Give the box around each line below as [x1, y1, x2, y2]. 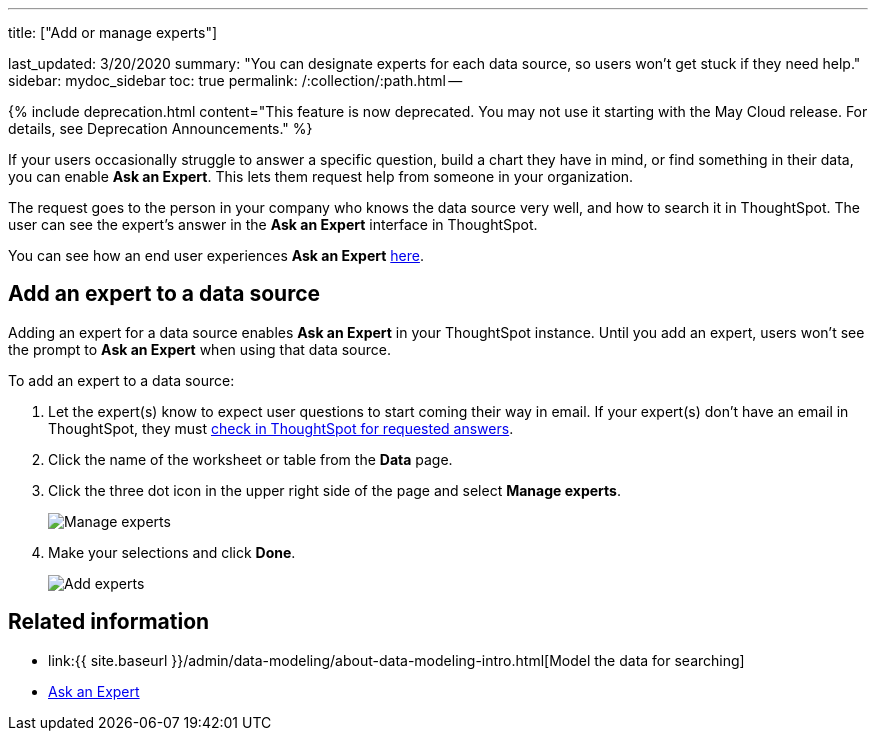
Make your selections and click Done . [48, 543, 296, 561]
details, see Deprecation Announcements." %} [8, 120, 313, 137]
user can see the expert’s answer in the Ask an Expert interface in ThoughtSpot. [8, 216, 538, 233]
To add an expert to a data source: [8, 371, 235, 389]
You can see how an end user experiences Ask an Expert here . [8, 247, 424, 264]
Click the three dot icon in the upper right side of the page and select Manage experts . [48, 481, 621, 499]
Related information [8, 609, 210, 635]
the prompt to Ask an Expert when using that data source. [8, 340, 392, 358]
